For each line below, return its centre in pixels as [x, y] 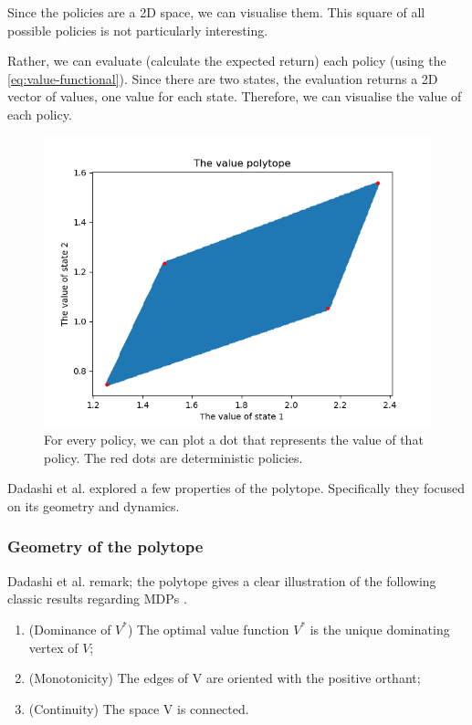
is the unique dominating [380, 629]
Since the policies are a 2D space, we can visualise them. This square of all [216, 12]
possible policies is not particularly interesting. [138, 30]
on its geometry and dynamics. [94, 505]
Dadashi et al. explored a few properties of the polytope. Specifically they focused [236, 488]
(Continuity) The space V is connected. [139, 708]
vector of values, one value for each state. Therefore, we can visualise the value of [235, 96]
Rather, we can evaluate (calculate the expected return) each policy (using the [227, 61]
